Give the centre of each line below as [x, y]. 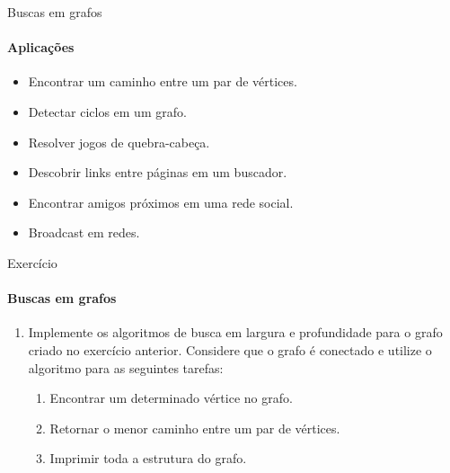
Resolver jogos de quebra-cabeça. [119, 142]
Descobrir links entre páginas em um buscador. [158, 172]
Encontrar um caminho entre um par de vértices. [163, 81]
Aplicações [41, 47]
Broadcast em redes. [84, 232]
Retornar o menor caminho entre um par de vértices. [195, 428]
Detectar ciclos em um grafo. [107, 111]
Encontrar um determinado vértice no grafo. [171, 398]
